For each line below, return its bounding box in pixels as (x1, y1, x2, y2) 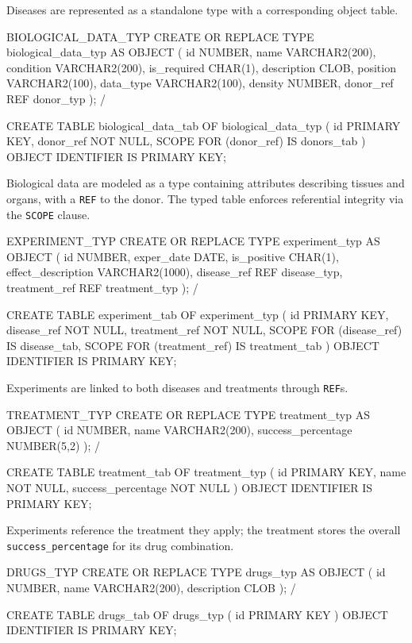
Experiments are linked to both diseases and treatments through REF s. (6, 379, 348, 395)
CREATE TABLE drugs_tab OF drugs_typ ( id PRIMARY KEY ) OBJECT (6, 606, 388, 622)
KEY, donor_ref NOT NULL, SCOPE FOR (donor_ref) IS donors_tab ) (6, 133, 366, 149)
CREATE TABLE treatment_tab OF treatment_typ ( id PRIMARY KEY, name (6, 464, 406, 480)
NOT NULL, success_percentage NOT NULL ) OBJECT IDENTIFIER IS (6, 479, 373, 496)
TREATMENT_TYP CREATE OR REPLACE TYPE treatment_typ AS (6, 406, 370, 422)
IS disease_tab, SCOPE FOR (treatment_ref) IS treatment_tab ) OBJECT (6, 337, 379, 353)
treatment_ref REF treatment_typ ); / (6, 279, 198, 296)
